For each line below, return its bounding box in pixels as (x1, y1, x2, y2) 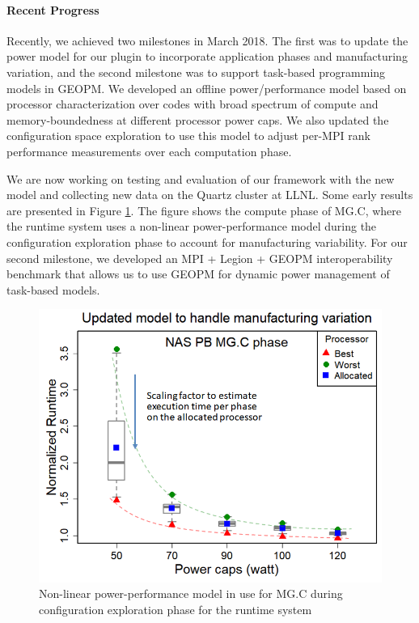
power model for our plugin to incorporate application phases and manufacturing (6, 48, 408, 65)
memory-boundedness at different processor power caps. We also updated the (6, 111, 389, 128)
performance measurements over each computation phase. (6, 142, 292, 159)
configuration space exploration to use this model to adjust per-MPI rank (6, 127, 370, 144)
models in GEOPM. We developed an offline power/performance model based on (6, 79, 407, 96)
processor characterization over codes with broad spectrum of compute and (6, 95, 379, 112)
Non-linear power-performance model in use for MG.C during (39, 585, 343, 602)
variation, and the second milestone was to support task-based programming (6, 63, 386, 80)
